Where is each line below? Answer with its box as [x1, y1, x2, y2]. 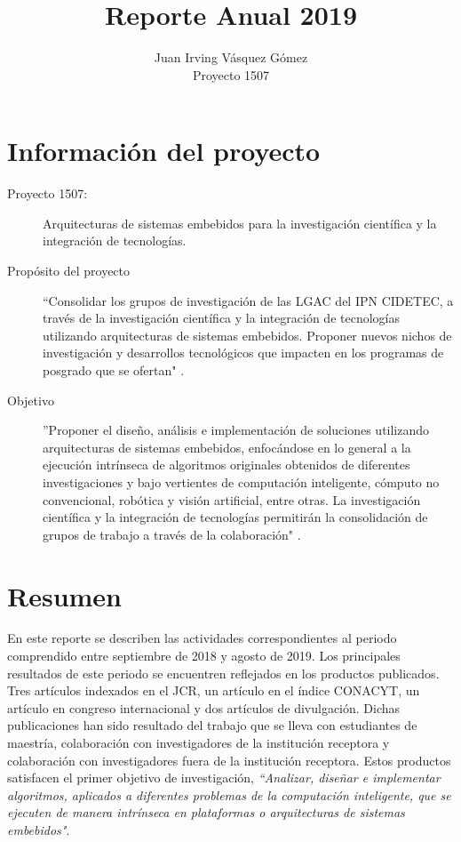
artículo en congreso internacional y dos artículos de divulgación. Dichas [7, 698, 401, 717]
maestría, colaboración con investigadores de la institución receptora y [7, 734, 390, 752]
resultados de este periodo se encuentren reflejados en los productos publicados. [7, 663, 440, 682]
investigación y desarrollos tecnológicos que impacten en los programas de [43, 343, 444, 362]
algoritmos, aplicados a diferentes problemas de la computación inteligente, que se [7, 785, 451, 804]
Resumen [7, 577, 122, 613]
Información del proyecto [7, 132, 321, 169]
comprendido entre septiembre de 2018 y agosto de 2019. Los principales [7, 646, 401, 665]
